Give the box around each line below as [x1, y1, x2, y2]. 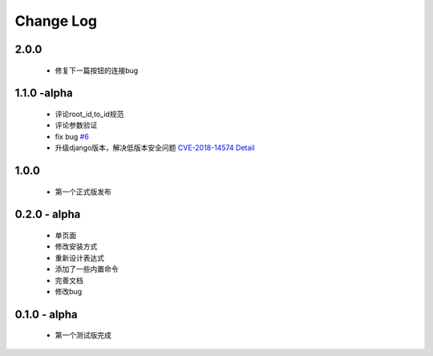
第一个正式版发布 [55, 187, 111, 196]
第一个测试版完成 [55, 330, 111, 340]
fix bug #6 [55, 131, 90, 141]
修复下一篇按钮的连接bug [55, 65, 139, 75]
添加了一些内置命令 [55, 265, 119, 274]
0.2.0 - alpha [14, 208, 81, 221]
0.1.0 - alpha [14, 307, 78, 321]
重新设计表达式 [55, 253, 104, 262]
